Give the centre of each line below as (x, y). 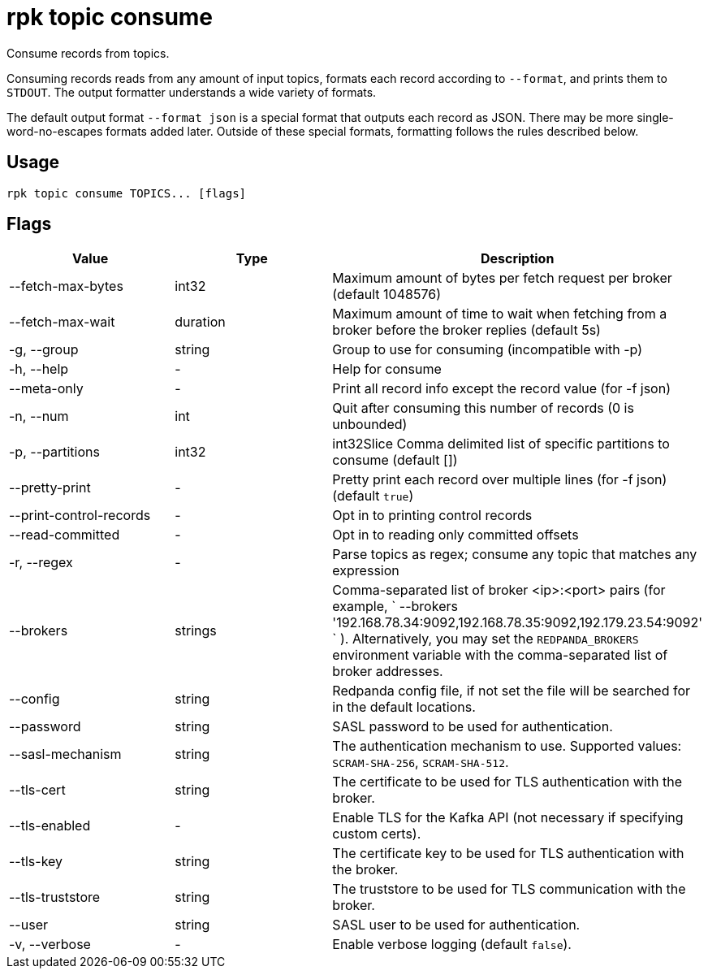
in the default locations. (404, 707)
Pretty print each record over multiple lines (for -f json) (500, 480)
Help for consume (387, 369)
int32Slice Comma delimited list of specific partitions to (501, 444)
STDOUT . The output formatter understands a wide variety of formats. (192, 92)
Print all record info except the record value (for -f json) (501, 389)
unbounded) (370, 425)
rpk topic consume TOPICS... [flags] (127, 193)
